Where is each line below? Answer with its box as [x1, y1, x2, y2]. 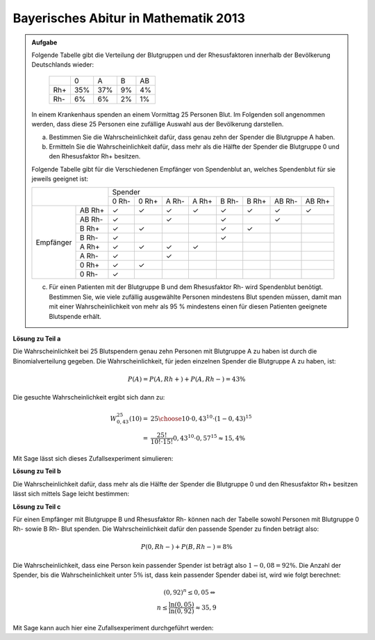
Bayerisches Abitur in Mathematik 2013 [12, 10, 246, 26]
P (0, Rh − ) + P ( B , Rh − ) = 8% [140, 543, 233, 551]
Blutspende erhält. [49, 312, 102, 320]
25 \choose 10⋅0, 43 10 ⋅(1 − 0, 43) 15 [150, 413, 252, 422]
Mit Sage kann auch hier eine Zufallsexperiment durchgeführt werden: [12, 623, 214, 632]
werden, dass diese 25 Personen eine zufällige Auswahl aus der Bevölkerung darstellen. [31, 120, 284, 129]
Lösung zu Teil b [12, 467, 62, 475]
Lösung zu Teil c [12, 502, 61, 511]
